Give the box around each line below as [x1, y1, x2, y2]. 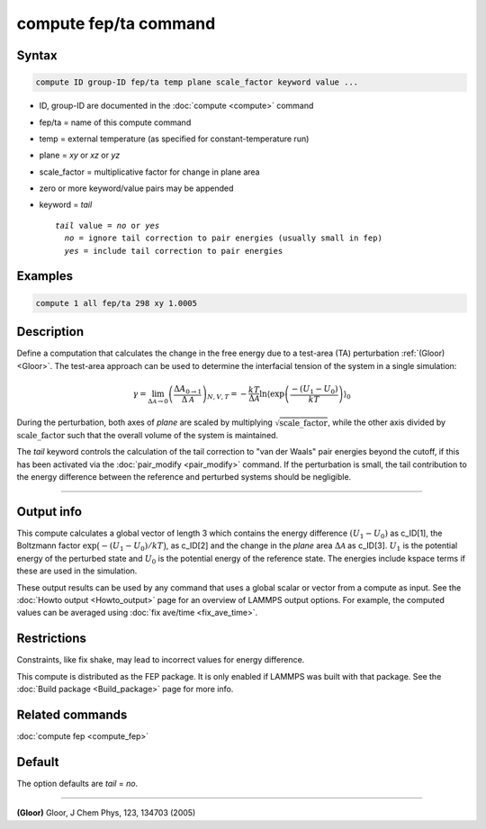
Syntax [16, 48, 58, 63]
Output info [16, 504, 83, 519]
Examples [16, 268, 74, 284]
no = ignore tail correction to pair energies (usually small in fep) [64, 233, 382, 243]
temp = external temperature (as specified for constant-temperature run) [39, 133, 310, 144]
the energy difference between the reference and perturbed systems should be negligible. [16, 472, 352, 482]
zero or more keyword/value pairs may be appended [39, 183, 234, 194]
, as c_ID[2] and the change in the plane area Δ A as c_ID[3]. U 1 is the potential [166, 540, 458, 554]
